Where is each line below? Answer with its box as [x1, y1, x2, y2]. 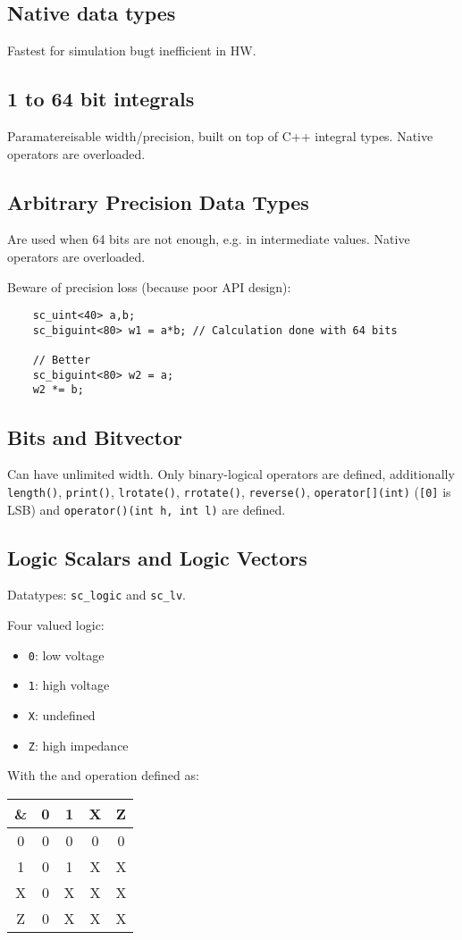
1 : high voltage [28, 676, 110, 694]
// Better [32, 354, 91, 367]
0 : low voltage [28, 645, 105, 664]
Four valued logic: [7, 616, 105, 634]
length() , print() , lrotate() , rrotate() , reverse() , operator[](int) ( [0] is [7, 482, 451, 500]
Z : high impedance [28, 735, 129, 754]
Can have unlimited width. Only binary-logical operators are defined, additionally [7, 465, 455, 483]
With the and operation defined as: [7, 766, 199, 785]
